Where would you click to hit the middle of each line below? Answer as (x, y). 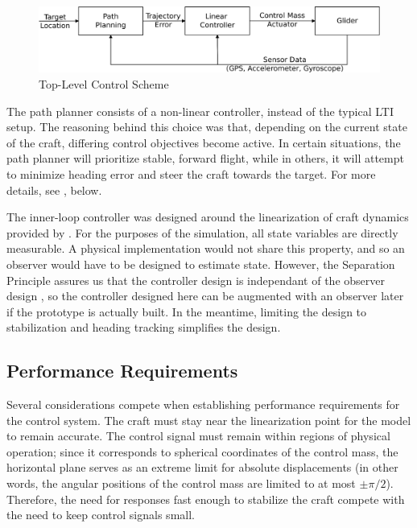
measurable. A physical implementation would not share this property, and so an (206, 248)
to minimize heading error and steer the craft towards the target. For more (191, 173)
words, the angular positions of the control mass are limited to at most (181, 483)
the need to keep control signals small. (101, 515)
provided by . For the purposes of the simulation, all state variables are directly (202, 232)
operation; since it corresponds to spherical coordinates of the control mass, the (202, 451)
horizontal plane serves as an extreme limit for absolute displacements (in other (202, 467)
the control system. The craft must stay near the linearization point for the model (209, 420)
